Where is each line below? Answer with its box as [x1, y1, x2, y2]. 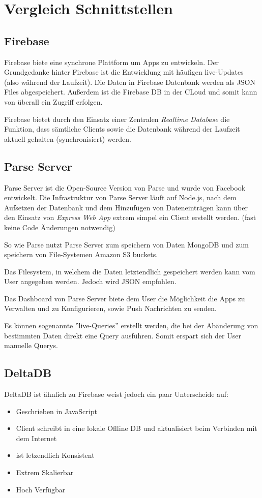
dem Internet [16, 432, 57, 443]
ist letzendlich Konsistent [16, 450, 95, 460]
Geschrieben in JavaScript [16, 406, 97, 416]
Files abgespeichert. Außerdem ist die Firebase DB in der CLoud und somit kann [4, 86, 257, 97]
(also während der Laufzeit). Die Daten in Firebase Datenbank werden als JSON [4, 76, 255, 87]
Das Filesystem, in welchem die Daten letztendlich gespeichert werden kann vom [4, 266, 255, 276]
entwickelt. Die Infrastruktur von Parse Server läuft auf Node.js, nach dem [4, 192, 237, 203]
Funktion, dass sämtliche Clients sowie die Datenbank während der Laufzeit [4, 123, 240, 134]
